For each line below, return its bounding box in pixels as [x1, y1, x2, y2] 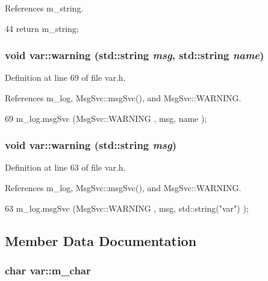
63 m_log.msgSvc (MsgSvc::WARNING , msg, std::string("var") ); [5, 201, 249, 214]
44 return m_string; [5, 22, 79, 34]
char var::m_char [5, 262, 91, 277]
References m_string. [5, 2, 84, 14]
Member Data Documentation [5, 231, 197, 250]
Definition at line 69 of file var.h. [5, 71, 126, 84]
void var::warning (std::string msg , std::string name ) [5, 48, 264, 63]
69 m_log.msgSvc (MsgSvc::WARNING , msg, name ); [5, 112, 207, 124]
